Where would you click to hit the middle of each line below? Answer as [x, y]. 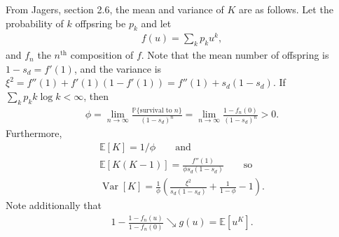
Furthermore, [34, 133]
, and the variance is [118, 68]
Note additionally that [54, 205]
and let [156, 23]
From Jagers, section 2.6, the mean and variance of [115, 9]
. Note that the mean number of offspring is [235, 55]
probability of [35, 23]
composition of [102, 55]
